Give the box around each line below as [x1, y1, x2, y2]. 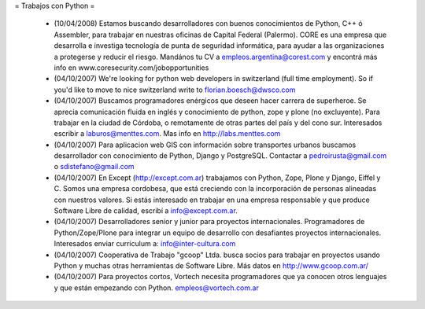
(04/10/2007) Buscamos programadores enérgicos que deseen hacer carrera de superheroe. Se [54, 96, 367, 105]
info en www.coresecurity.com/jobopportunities [54, 63, 209, 72]
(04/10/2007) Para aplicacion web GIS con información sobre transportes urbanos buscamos [54, 140, 357, 149]
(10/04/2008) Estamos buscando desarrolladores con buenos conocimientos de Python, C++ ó [54, 19, 363, 28]
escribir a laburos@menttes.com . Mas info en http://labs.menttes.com [54, 129, 281, 138]
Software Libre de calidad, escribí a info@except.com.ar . [54, 206, 238, 215]
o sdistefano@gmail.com [54, 162, 135, 171]
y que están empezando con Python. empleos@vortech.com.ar [54, 283, 259, 292]
